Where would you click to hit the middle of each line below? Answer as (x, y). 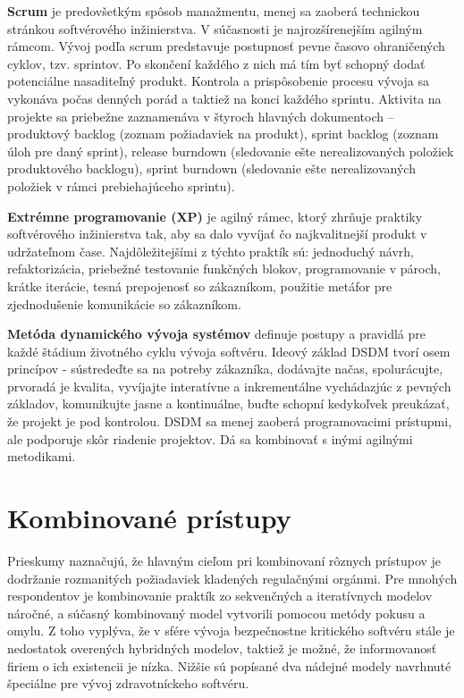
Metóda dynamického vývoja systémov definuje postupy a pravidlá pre (216, 334)
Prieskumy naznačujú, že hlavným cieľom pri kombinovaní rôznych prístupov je (224, 560)
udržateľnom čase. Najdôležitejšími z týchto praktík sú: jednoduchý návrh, (211, 251)
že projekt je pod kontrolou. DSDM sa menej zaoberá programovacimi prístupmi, (230, 421)
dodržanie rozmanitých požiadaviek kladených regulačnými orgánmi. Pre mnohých (232, 578)
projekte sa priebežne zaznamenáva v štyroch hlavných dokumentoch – (201, 116)
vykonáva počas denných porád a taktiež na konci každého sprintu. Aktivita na (224, 98)
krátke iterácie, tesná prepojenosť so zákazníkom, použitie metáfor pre (200, 286)
